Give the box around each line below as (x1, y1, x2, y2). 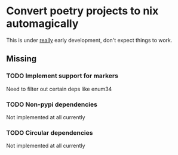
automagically (6, 17, 79, 30)
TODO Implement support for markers (6, 72, 118, 80)
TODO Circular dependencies (6, 128, 93, 137)
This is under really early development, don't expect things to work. (6, 36, 173, 44)
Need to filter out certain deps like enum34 (6, 85, 112, 92)
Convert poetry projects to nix (6, 4, 159, 18)
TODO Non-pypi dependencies (6, 100, 97, 108)
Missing (6, 54, 37, 64)
